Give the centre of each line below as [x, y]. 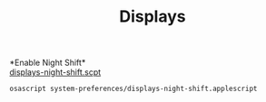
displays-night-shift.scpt [55, 72]
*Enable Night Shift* [48, 63]
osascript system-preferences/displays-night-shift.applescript [133, 89]
